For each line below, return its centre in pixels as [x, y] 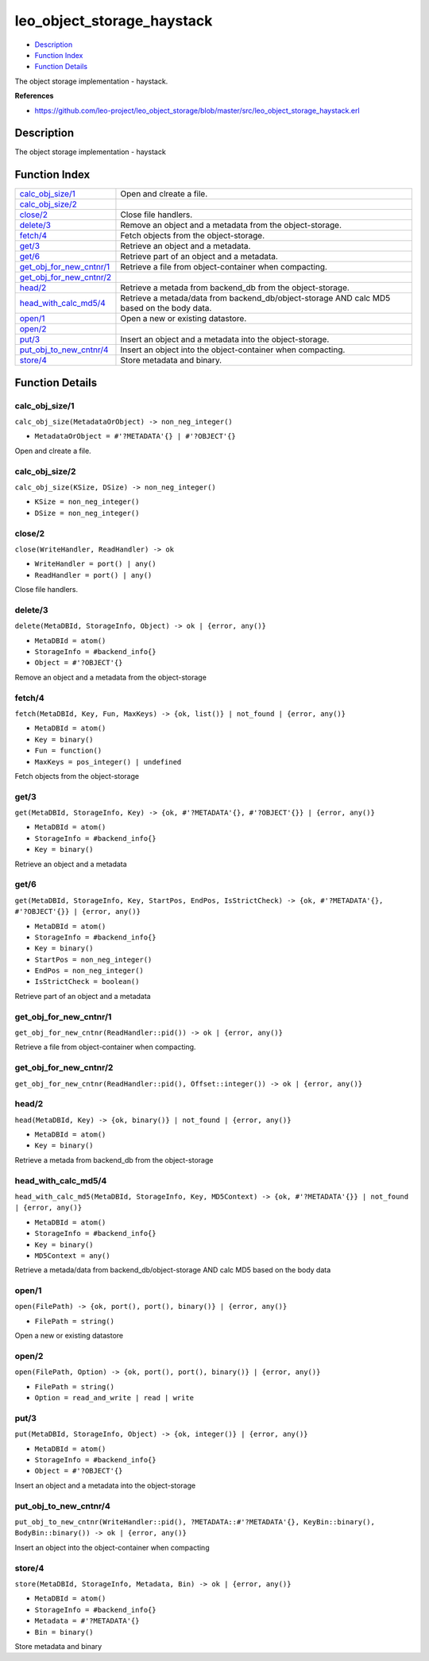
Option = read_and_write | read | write [114, 1398]
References [34, 96]
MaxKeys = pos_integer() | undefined [108, 762]
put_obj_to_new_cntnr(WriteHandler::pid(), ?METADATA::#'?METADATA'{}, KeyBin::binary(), [195, 1522]
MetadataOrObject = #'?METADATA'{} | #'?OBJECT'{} [135, 436]
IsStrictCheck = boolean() [87, 982]
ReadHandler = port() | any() [93, 575]
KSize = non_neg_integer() [87, 502]
